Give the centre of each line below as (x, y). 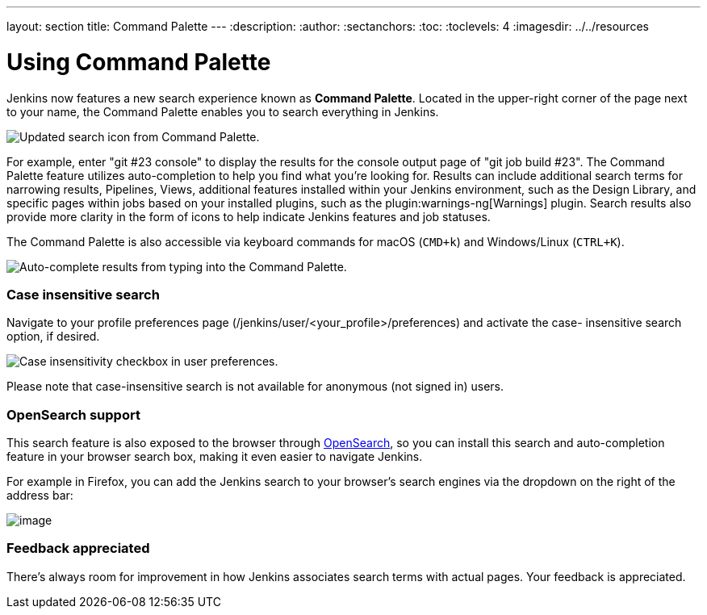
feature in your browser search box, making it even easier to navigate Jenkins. (215, 456)
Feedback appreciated (78, 548)
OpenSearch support (73, 414)
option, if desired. (53, 337)
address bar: (40, 495)
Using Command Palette (139, 62)
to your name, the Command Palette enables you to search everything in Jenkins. (223, 111)
